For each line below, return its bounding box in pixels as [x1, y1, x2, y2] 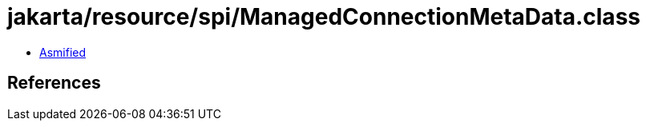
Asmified [39, 45, 87, 59]
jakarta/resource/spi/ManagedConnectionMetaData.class [7, 3, 640, 30]
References [7, 73, 101, 93]
